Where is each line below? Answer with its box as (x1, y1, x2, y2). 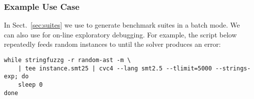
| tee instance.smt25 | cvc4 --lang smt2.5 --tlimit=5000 (18, 65, 212, 72)
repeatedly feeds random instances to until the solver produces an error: (4, 39, 221, 49)
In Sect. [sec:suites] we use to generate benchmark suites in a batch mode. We (4, 20, 240, 30)
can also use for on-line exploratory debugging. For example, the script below (4, 29, 237, 39)
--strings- (215, 65, 251, 72)
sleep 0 (18, 81, 43, 88)
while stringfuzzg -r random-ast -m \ (4, 57, 131, 64)
